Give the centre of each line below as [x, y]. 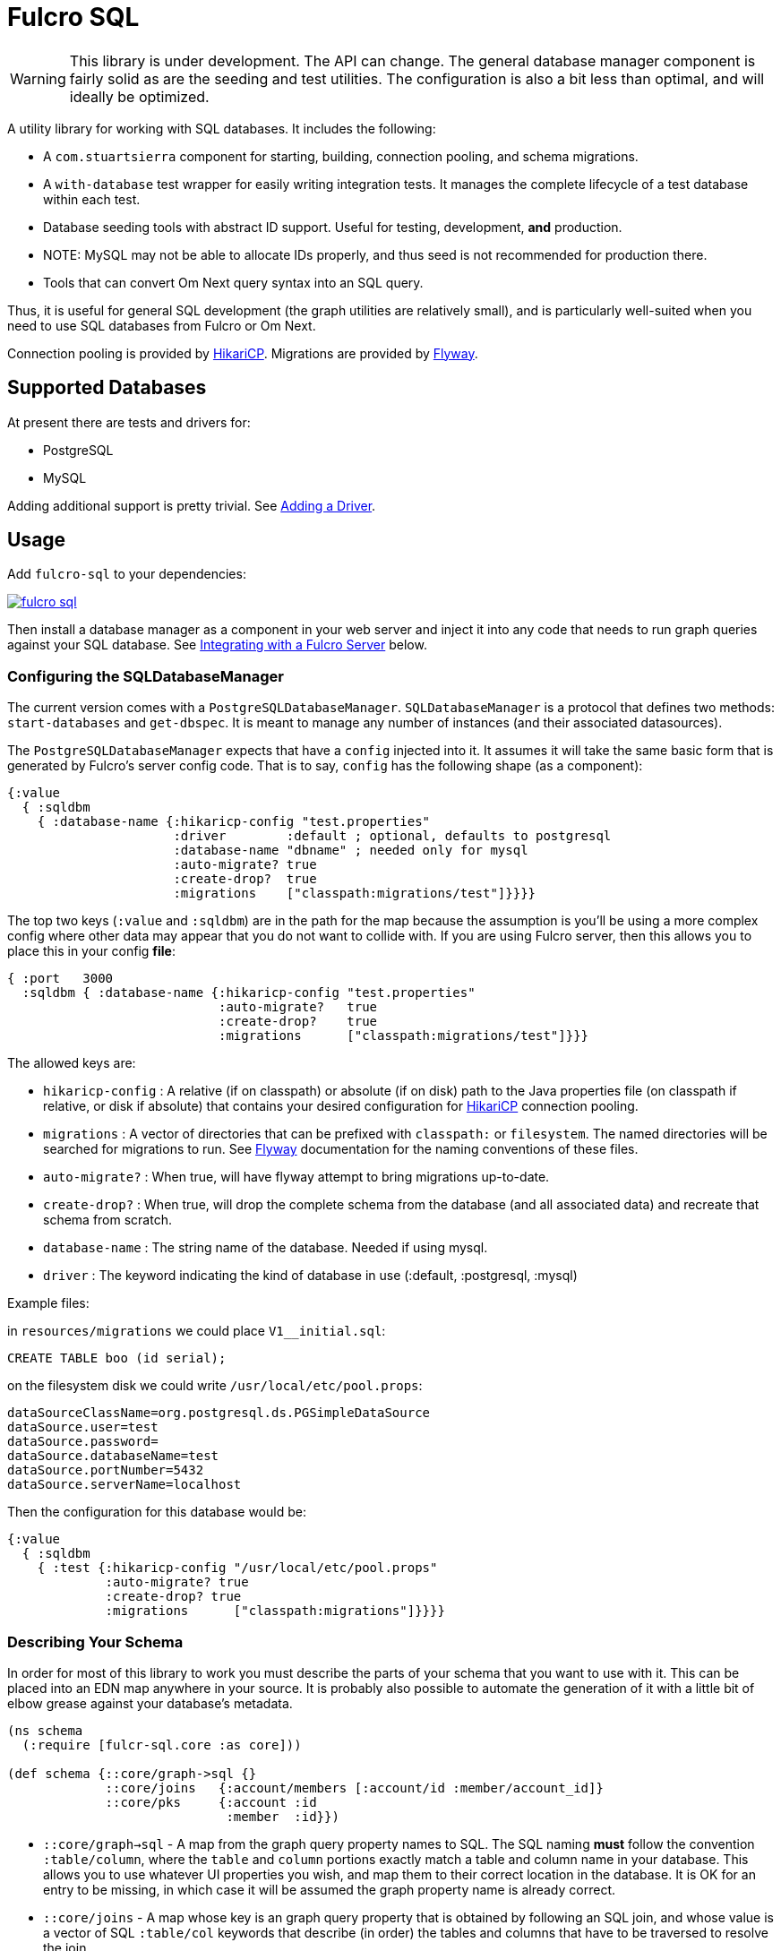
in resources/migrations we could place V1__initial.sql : [197, 1331]
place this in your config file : [92, 951]
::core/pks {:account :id [211, 1802]
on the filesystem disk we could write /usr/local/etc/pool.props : [215, 1386]
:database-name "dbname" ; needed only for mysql [351, 851]
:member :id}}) [283, 1816]
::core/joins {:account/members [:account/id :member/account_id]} [354, 1788]
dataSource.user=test [83, 1427]
